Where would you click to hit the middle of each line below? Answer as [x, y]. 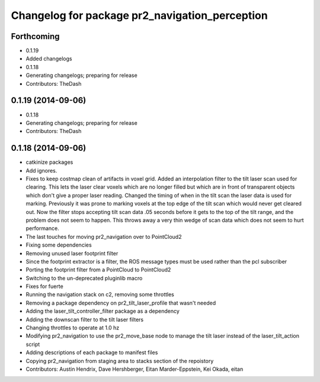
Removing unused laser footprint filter [72, 253]
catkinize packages [49, 162]
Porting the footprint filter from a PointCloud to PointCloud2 [98, 270]
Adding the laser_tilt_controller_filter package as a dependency [103, 311]
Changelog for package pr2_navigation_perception [139, 15]
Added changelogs [49, 59]
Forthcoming [35, 36]
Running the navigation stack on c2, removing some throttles [100, 294]
